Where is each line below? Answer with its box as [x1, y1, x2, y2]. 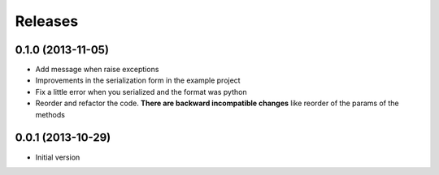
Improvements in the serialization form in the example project [35, 75, 241, 85]
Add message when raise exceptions [35, 65, 159, 75]
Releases [15, 12, 79, 30]
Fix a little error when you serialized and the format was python [35, 87, 247, 96]
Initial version [35, 152, 80, 162]
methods [35, 109, 65, 119]
